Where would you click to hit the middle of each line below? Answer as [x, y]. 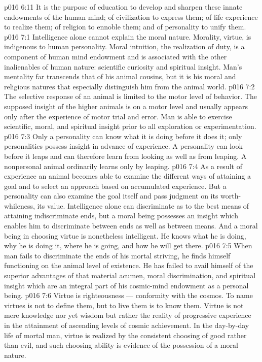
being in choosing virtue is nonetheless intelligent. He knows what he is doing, [125, 235]
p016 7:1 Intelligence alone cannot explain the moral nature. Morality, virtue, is [128, 36]
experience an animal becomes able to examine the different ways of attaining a [128, 176]
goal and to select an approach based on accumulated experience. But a [115, 186]
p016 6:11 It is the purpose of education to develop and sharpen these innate [123, 7]
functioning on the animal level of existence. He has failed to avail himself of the [129, 265]
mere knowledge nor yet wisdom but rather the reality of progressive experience [128, 315]
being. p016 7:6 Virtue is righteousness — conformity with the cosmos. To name [128, 295]
